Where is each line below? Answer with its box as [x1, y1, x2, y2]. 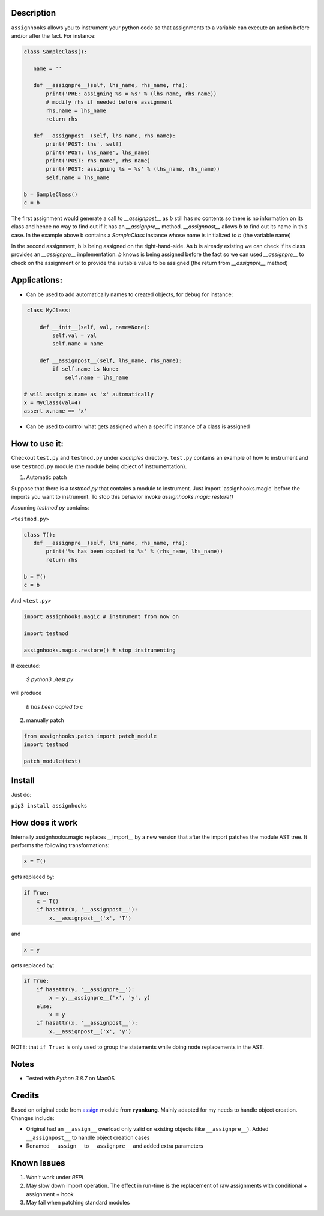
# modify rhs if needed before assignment [46, 99, 173, 106]
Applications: [11, 275, 63, 285]
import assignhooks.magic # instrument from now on [23, 613, 179, 620]
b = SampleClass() [23, 191, 78, 198]
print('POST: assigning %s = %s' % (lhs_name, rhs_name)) [46, 165, 220, 173]
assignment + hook [26, 1190, 74, 1197]
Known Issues [11, 1158, 65, 1168]
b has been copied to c [26, 703, 83, 710]
